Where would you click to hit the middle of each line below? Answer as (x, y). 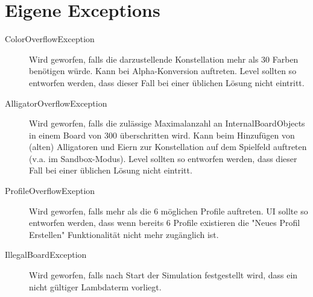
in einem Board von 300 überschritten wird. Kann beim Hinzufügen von (162, 135)
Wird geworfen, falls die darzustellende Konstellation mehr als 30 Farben (164, 59)
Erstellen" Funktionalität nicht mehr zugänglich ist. (124, 234)
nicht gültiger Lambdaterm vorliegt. (95, 286)
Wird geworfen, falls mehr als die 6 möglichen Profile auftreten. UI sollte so (169, 211)
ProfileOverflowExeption (50, 191)
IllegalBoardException (46, 255)
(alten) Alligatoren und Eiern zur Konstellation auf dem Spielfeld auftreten (168, 147)
